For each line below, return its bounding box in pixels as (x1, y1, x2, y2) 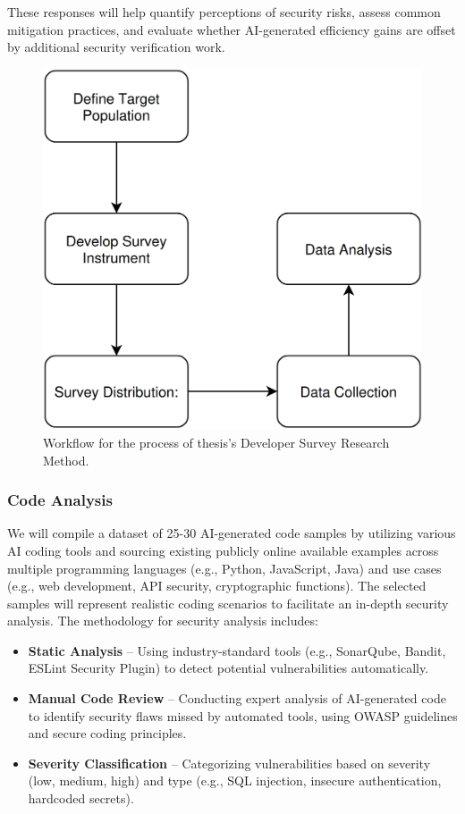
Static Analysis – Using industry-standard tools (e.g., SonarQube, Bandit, (28, 641, 446, 659)
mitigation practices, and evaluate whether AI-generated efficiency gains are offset (7, 20, 456, 38)
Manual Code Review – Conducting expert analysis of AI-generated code (28, 689, 446, 708)
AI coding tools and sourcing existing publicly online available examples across (7, 541, 439, 559)
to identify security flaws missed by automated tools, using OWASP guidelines (28, 706, 458, 725)
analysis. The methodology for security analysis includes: (7, 611, 318, 630)
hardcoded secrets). (28, 789, 134, 808)
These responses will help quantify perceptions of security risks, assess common (7, 3, 441, 21)
